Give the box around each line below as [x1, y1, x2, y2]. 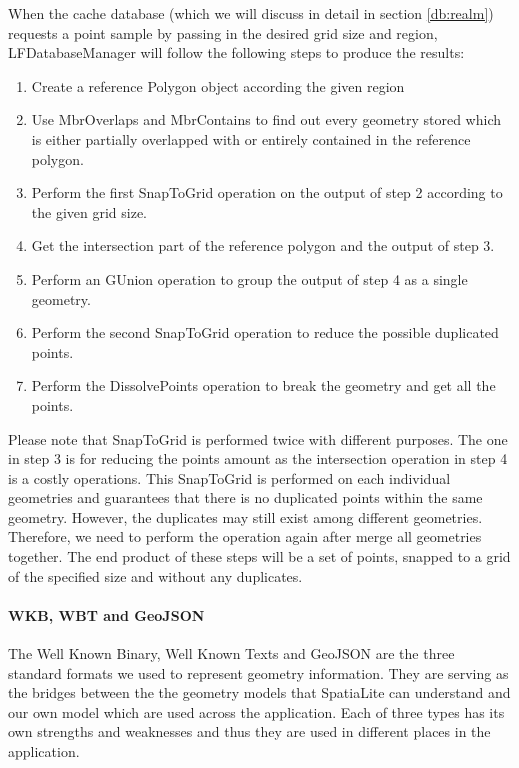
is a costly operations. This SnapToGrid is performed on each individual [8, 467, 451, 488]
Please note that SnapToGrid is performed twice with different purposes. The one [8, 428, 508, 449]
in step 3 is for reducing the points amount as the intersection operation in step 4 [8, 448, 508, 469]
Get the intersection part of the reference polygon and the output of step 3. [31, 235, 495, 256]
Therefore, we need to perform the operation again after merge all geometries [8, 526, 482, 547]
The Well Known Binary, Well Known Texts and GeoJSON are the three [8, 643, 455, 664]
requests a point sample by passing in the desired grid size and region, [8, 22, 438, 43]
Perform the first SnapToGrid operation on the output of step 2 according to [31, 182, 503, 203]
